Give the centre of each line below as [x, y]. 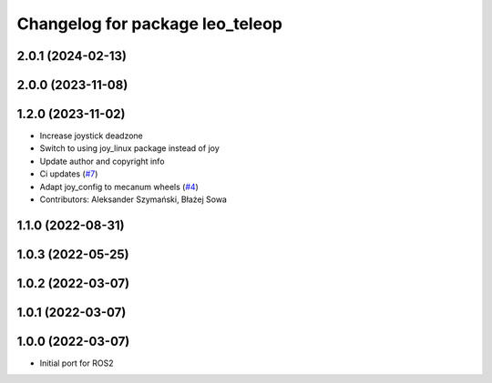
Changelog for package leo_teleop [149, 24]
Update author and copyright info [102, 161]
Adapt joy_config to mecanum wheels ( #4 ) [119, 186]
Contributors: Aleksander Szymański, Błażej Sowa [133, 199]
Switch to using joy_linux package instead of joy [130, 148]
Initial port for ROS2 [77, 363]
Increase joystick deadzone [91, 136]
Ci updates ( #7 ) [69, 174]
